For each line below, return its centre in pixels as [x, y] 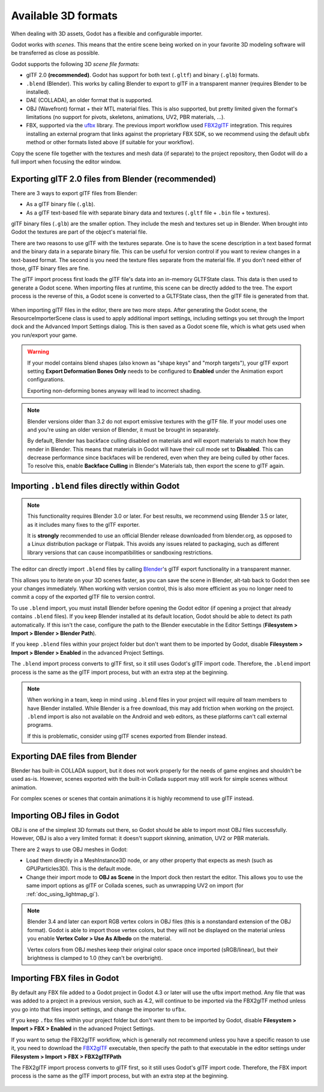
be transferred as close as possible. [55, 53]
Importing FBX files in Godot [65, 978]
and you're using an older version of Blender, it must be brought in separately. [124, 429]
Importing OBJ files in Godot [65, 815]
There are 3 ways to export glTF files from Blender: [74, 193]
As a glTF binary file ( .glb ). [61, 204]
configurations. [46, 380]
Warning [38, 352]
